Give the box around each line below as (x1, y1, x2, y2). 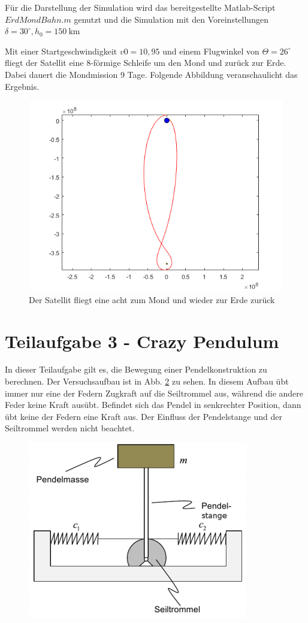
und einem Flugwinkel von (162, 44, 259, 57)
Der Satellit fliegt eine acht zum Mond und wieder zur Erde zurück (29, 293, 275, 306)
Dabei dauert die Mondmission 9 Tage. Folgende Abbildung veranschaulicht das (5, 68, 298, 80)
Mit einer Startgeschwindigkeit (5, 44, 117, 57)
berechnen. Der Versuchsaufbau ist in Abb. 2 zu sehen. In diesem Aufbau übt (5, 375, 289, 388)
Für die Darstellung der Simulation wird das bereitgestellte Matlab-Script (5, 1, 276, 13)
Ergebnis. (5, 80, 40, 92)
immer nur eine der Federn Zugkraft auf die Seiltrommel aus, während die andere (5, 386, 303, 399)
